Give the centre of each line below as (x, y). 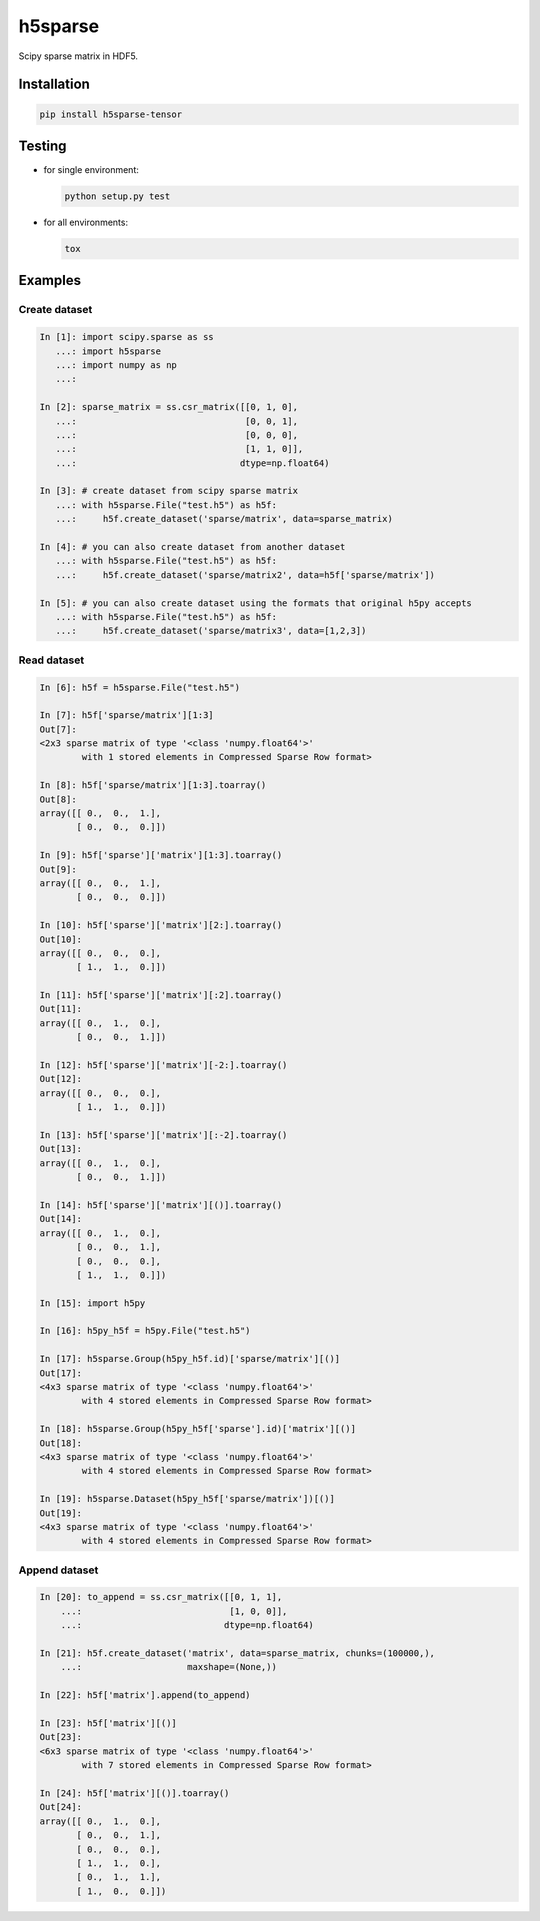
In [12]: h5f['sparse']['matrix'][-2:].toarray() (163, 1065)
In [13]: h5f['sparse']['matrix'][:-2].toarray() (163, 1135)
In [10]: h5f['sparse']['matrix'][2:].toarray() (161, 925)
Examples (50, 280)
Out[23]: (61, 1737)
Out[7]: (58, 729)
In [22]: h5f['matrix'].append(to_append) (145, 1695)
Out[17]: (61, 1373)
